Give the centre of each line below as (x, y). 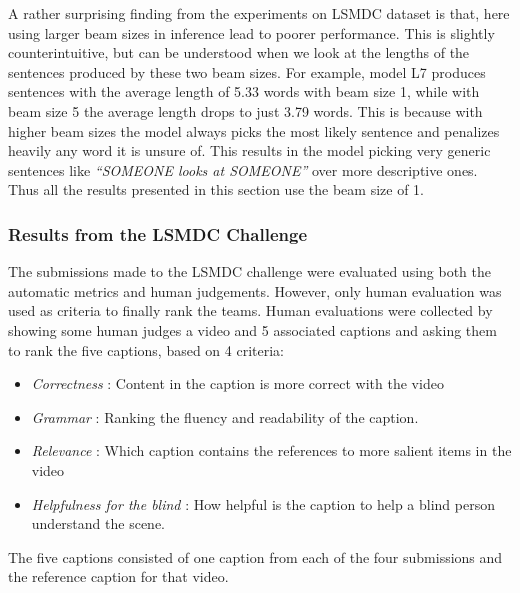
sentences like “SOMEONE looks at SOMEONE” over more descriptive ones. (243, 169)
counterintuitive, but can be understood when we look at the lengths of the (239, 52)
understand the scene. (98, 523)
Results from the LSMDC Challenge (157, 233)
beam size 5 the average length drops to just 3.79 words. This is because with (245, 110)
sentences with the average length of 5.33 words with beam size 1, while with (244, 91)
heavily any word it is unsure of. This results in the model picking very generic (249, 150)
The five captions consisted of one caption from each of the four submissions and (255, 556)
